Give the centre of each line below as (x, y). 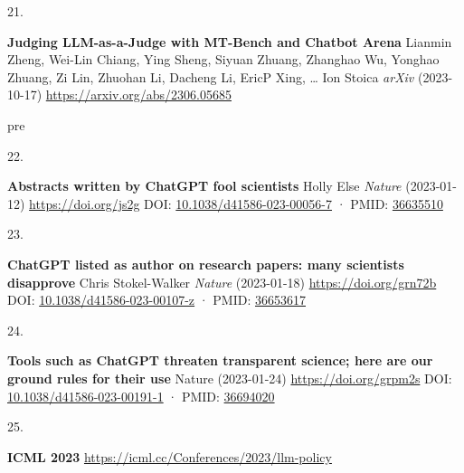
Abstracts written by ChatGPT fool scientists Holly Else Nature (204, 186)
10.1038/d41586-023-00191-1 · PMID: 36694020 (141, 396)
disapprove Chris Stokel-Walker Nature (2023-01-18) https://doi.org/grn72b (222, 282)
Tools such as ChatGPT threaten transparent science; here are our (220, 360)
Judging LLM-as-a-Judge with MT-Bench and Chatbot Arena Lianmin (230, 41)
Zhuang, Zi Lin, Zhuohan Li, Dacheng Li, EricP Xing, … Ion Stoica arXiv (211, 76)
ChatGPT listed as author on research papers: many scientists (206, 264)
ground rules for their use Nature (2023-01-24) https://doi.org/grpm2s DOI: (230, 378)
